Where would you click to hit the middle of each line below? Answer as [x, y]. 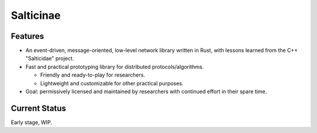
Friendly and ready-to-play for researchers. [93, 75]
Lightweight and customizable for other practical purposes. [112, 83]
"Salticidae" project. [50, 58]
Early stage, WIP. [31, 122]
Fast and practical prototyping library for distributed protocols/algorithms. [115, 66]
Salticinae [36, 15]
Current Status [38, 108]
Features [27, 36]
